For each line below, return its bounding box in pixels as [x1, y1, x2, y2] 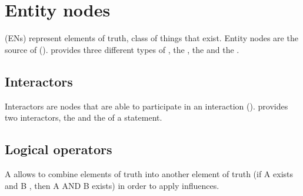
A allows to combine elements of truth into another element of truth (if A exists [5, 167, 293, 180]
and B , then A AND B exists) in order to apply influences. [5, 179, 219, 191]
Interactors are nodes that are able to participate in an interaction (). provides [5, 99, 288, 112]
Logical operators [5, 140, 112, 158]
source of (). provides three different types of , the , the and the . [5, 43, 239, 55]
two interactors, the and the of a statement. [5, 111, 162, 124]
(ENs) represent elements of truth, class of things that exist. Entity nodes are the [5, 32, 298, 44]
